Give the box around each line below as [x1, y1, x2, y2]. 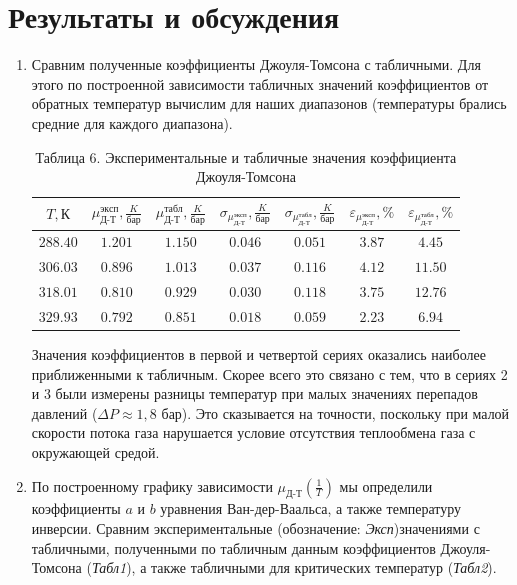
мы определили [339, 475, 433, 496]
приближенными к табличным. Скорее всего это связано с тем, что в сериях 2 [31, 363, 508, 384]
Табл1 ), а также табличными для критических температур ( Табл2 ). [91, 557, 497, 578]
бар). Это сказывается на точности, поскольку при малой [161, 402, 510, 423]
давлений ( [31, 402, 98, 423]
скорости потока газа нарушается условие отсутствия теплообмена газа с [31, 422, 476, 443]
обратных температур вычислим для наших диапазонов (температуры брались [31, 93, 507, 114]
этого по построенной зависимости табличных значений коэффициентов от [31, 73, 489, 94]
